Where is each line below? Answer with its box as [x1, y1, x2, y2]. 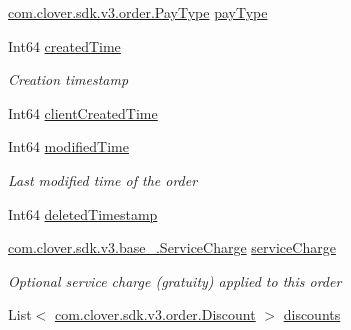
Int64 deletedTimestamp [8, 203, 158, 224]
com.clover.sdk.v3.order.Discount [54, 304, 256, 325]
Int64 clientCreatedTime [8, 102, 158, 123]
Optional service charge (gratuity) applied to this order [8, 270, 342, 291]
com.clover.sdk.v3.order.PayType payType [8, 2, 268, 22]
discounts [283, 304, 341, 325]
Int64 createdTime [8, 35, 121, 56]
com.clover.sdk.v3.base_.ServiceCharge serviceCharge [8, 237, 336, 258]
